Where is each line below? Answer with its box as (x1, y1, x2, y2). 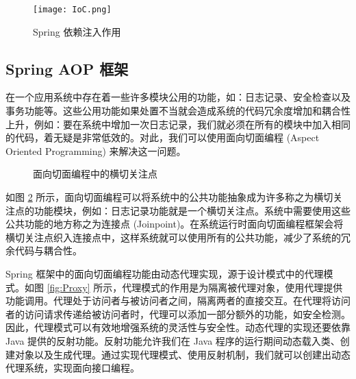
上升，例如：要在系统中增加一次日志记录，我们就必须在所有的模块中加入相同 (5, 117, 351, 131)
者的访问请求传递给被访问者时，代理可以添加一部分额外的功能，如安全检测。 (5, 306, 351, 321)
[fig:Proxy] (47, 280, 90, 294)
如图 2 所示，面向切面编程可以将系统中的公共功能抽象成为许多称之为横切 (5, 190, 333, 204)
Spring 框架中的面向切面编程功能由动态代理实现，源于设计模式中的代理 (5, 266, 324, 280)
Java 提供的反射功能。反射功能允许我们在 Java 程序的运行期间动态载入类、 (5, 333, 340, 347)
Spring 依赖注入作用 (33, 24, 121, 38)
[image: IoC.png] (33, 5, 112, 14)
